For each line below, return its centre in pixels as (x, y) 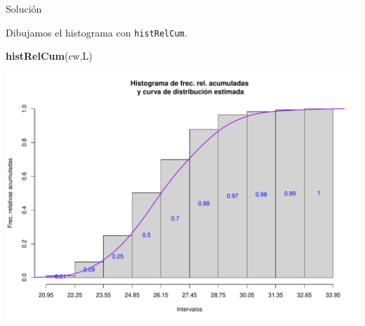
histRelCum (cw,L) (49, 56)
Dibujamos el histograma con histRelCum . (97, 32)
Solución (24, 8)
